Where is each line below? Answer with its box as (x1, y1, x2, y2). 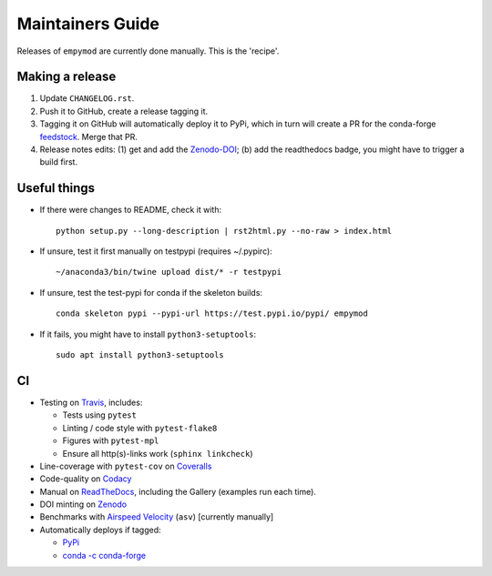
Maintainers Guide (16, 14, 159, 34)
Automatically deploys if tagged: (39, 524, 161, 535)
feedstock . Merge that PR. (39, 131, 138, 142)
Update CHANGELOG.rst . (39, 93, 135, 104)
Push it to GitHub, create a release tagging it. (39, 106, 209, 116)
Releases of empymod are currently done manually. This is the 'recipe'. (16, 45, 280, 56)
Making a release (16, 69, 117, 85)
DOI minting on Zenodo (39, 499, 128, 510)
